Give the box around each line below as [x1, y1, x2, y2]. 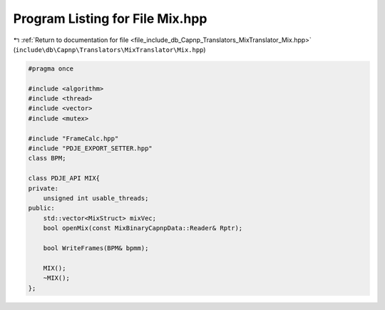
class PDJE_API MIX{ [28, 175, 100, 182]
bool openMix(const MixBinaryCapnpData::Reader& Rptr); [43, 224, 243, 232]
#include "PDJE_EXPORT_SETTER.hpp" [28, 145, 153, 153]
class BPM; [28, 154, 66, 162]
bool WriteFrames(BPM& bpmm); [43, 244, 149, 252]
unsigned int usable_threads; [43, 195, 149, 202]
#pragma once [28, 64, 74, 73]
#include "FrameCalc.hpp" [28, 134, 119, 143]
